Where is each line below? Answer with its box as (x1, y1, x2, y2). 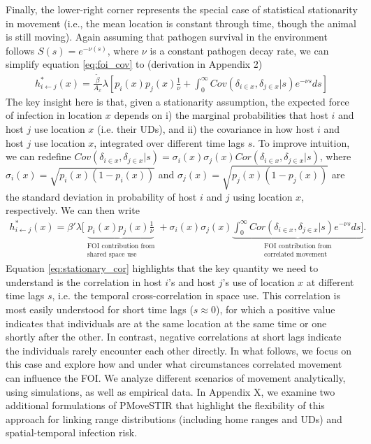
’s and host (168, 274, 216, 289)
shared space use (87, 250, 137, 258)
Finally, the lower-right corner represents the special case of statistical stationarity (6, 2, 358, 16)
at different (306, 274, 354, 289)
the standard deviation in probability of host (6, 189, 197, 203)
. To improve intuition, (252, 135, 350, 150)
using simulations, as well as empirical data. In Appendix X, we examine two (6, 384, 335, 399)
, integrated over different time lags (94, 135, 245, 150)
